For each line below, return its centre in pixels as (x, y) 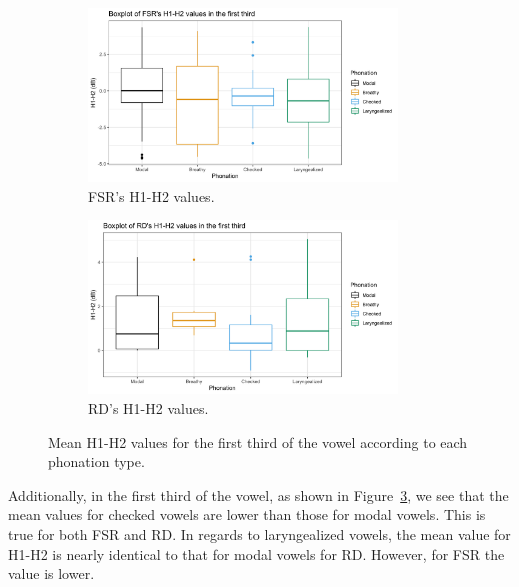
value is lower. (51, 573)
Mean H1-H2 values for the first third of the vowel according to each (258, 441)
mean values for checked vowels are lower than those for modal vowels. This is (247, 514)
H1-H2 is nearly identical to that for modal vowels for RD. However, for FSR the (256, 553)
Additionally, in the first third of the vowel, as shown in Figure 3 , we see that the (258, 494)
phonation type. (96, 461)
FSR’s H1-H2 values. (151, 195)
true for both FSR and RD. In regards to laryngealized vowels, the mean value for (259, 534)
